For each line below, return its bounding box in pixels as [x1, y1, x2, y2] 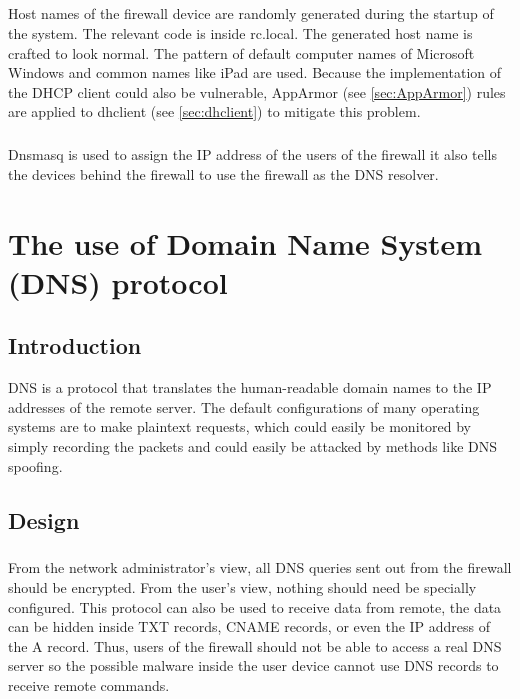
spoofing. [8, 455, 63, 476]
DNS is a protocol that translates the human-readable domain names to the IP [8, 377, 492, 398]
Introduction [8, 330, 142, 361]
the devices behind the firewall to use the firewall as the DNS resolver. [8, 163, 439, 184]
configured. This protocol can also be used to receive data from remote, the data [8, 596, 502, 617]
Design [8, 504, 80, 535]
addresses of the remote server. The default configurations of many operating [8, 396, 480, 417]
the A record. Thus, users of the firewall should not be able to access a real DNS [8, 635, 502, 656]
